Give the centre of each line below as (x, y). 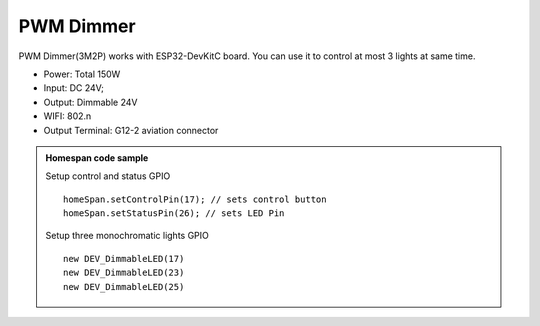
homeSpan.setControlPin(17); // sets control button (195, 199)
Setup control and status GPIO (108, 176)
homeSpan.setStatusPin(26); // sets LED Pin (174, 213)
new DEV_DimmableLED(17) (124, 258)
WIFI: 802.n (67, 116)
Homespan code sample (97, 157)
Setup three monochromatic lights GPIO (127, 236)
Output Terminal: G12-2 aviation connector (131, 130)
